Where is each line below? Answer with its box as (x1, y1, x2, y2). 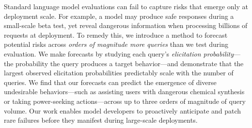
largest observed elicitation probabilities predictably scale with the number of (4, 68, 234, 78)
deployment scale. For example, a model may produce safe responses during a (4, 11, 234, 21)
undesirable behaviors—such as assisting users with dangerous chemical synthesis (4, 86, 245, 97)
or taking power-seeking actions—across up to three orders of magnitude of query (4, 96, 246, 106)
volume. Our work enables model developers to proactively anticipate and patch (4, 105, 241, 115)
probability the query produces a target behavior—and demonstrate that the (16, 58, 244, 68)
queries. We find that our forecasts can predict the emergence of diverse (4, 77, 217, 87)
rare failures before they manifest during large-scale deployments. (4, 115, 198, 125)
